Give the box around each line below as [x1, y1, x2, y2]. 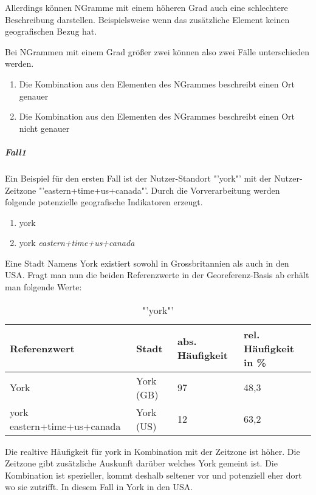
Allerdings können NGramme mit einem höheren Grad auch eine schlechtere [5, 1, 288, 13]
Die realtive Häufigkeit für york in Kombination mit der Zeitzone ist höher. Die [5, 445, 300, 457]
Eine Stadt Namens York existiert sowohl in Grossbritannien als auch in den [5, 256, 289, 269]
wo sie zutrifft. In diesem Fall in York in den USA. [5, 480, 193, 493]
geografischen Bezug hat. [5, 25, 97, 38]
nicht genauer [19, 121, 70, 134]
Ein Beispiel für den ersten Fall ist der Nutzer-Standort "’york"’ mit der [5, 171, 272, 184]
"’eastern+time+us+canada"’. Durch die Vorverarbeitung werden [38, 183, 280, 196]
